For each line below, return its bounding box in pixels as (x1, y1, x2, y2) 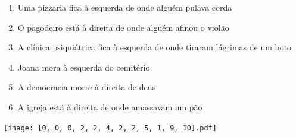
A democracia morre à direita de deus (17, 81, 156, 93)
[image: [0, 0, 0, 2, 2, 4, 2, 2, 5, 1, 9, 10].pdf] (4, 123, 217, 132)
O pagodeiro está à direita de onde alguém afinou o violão (17, 21, 229, 33)
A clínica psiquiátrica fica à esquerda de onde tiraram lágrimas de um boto (17, 41, 292, 53)
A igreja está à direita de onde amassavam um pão (17, 100, 202, 113)
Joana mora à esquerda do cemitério (17, 60, 150, 73)
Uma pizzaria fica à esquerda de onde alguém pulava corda (17, 1, 232, 13)
